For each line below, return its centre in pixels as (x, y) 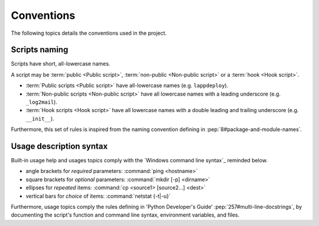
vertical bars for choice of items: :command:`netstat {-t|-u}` (98, 196)
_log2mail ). (41, 102)
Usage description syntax (59, 146)
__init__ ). (40, 119)
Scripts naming (40, 50)
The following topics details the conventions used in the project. (89, 33)
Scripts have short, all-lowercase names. (61, 64)
